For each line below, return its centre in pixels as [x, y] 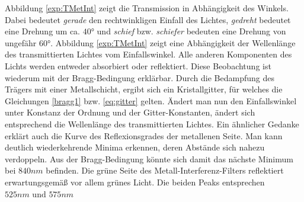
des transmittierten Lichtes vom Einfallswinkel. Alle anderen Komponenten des [148, 54]
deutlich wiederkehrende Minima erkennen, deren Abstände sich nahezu [135, 147]
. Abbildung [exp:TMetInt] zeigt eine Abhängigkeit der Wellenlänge [173, 42]
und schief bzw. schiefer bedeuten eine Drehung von [191, 31]
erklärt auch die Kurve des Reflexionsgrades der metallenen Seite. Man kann [144, 135]
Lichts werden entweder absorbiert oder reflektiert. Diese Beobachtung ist [138, 65]
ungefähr [21, 42]
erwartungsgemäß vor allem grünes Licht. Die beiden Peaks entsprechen [135, 182]
